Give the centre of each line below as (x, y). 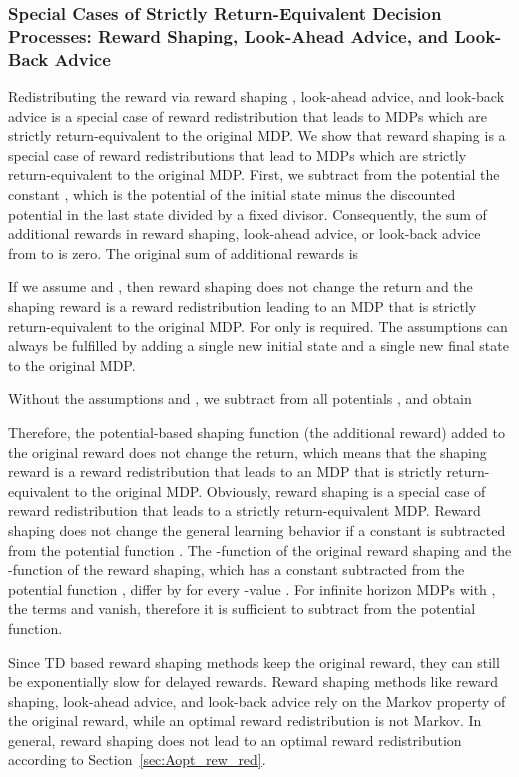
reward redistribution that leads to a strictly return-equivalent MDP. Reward (244, 510)
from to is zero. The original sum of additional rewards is (183, 252)
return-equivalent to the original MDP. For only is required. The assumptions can (258, 325)
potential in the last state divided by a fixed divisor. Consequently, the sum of (247, 213)
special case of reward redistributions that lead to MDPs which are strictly (237, 154)
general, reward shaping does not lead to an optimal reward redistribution (235, 739)
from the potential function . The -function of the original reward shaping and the (260, 549)
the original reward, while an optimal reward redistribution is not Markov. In (245, 720)
